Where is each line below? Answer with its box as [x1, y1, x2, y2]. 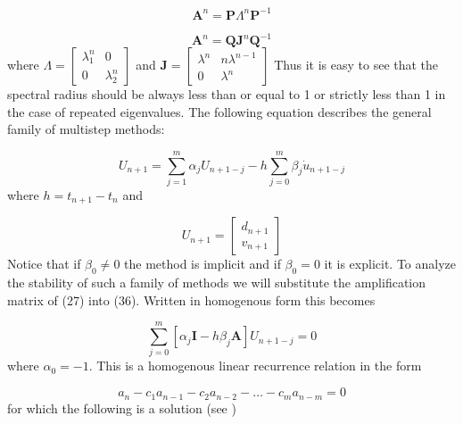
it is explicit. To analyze [324, 254, 456, 273]
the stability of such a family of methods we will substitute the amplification [7, 273, 426, 292]
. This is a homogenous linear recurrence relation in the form [88, 356, 422, 375]
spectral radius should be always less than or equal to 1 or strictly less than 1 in [7, 85, 446, 103]
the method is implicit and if [124, 254, 281, 273]
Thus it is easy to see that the [274, 55, 439, 73]
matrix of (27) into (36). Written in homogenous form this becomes [7, 290, 376, 309]
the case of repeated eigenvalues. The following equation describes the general [7, 102, 432, 121]
